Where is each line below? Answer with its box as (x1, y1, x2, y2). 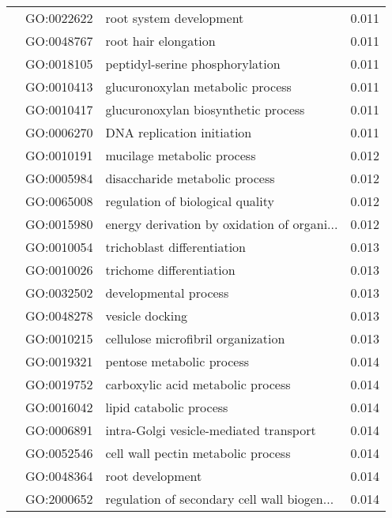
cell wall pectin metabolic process (105, 444, 291, 462)
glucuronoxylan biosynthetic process (105, 100, 305, 118)
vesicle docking (105, 306, 188, 325)
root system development (105, 9, 244, 27)
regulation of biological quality (105, 192, 274, 210)
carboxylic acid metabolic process (105, 375, 291, 393)
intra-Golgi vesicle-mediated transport (105, 421, 316, 439)
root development (105, 467, 202, 485)
